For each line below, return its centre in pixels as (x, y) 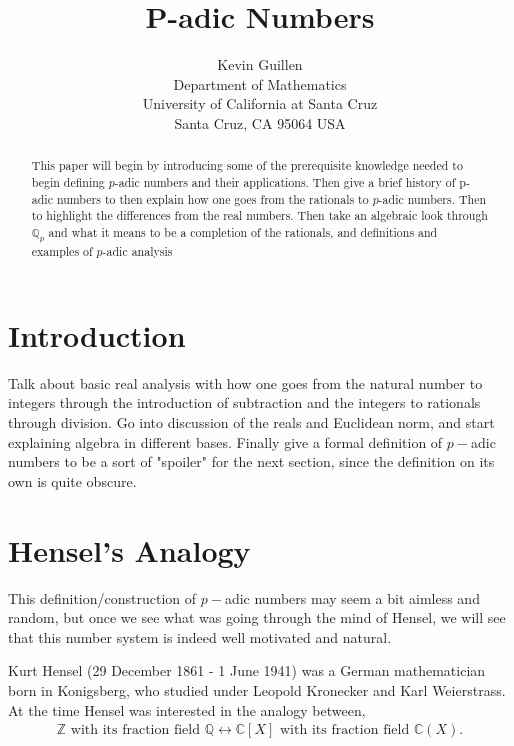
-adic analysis (137, 251)
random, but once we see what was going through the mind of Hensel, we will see (257, 617)
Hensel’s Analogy (129, 549)
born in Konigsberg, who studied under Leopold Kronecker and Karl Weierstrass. (257, 689)
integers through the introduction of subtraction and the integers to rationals (244, 402)
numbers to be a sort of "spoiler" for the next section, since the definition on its (251, 461)
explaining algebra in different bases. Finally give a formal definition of (225, 441)
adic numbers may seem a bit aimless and (352, 597)
